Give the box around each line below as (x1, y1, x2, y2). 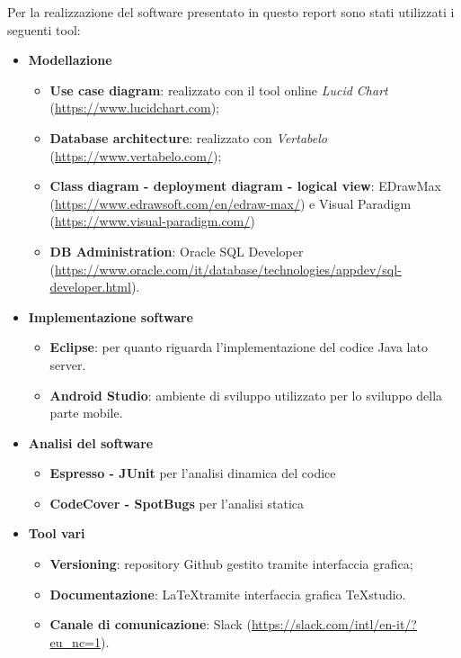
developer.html (49, 277, 131, 296)
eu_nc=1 (49, 632, 101, 651)
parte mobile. (49, 403, 123, 422)
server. (49, 355, 86, 374)
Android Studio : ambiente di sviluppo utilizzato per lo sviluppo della (49, 385, 443, 404)
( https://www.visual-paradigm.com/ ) (49, 212, 255, 230)
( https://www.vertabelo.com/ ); (49, 146, 222, 165)
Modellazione (28, 50, 112, 69)
